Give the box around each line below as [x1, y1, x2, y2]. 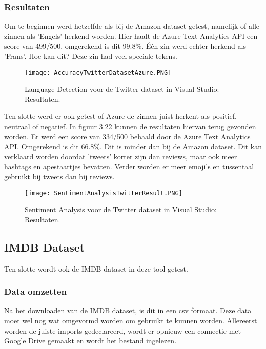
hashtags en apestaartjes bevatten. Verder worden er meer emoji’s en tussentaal [4, 161, 254, 172]
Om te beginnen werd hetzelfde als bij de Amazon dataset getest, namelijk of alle [4, 20, 260, 31]
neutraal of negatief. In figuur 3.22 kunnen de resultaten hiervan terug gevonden [4, 121, 256, 132]
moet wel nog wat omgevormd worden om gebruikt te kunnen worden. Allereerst [4, 315, 257, 326]
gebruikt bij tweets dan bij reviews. [4, 171, 115, 181]
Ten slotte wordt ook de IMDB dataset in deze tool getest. [4, 263, 188, 274]
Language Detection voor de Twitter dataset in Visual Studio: [25, 84, 219, 94]
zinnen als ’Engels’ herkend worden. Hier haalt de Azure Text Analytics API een [4, 30, 258, 41]
